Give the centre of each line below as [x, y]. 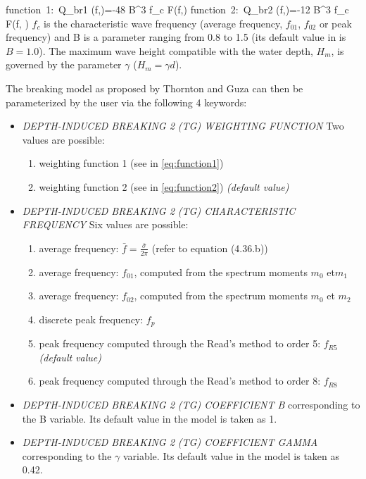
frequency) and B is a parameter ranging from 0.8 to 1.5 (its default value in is [176, 37]
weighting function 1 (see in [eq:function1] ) [131, 163]
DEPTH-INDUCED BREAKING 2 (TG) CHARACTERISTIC [159, 210]
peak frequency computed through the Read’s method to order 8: [180, 381]
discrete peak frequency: [91, 319]
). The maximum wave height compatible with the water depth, [176, 50]
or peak [335, 23]
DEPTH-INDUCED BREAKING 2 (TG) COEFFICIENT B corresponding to [191, 404]
